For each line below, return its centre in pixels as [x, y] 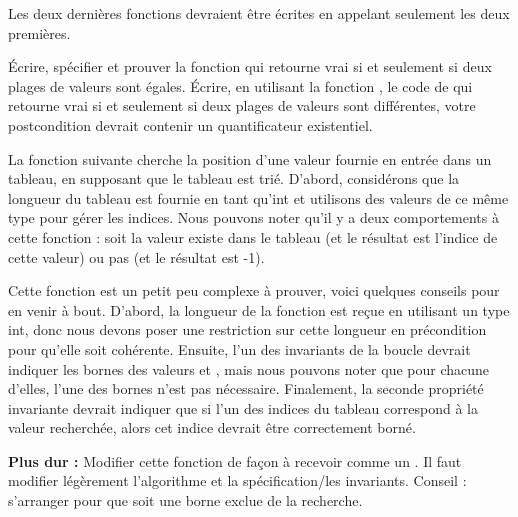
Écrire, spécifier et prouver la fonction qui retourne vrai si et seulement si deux [250, 66]
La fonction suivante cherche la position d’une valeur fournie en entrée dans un [250, 158]
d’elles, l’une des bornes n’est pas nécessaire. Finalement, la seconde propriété [246, 388]
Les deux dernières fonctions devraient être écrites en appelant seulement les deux [259, 13]
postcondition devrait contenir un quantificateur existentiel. [190, 124]
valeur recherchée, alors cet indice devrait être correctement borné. [212, 427]
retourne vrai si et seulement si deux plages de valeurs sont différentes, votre [242, 105]
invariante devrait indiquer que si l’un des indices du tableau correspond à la [243, 407]
